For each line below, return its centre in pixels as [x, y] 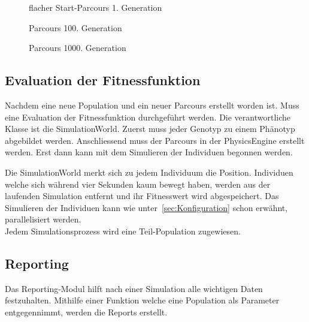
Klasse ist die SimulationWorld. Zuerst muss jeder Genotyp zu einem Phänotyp [150, 129]
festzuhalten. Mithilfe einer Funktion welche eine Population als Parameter [142, 300]
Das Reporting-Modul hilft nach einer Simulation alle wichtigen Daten [134, 288]
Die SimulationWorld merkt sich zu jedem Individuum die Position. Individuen [149, 172]
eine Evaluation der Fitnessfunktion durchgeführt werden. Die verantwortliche [148, 117]
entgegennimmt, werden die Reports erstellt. [86, 312]
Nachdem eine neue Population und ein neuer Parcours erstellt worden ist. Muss [152, 105]
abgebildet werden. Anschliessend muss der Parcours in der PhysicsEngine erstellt [155, 140]
